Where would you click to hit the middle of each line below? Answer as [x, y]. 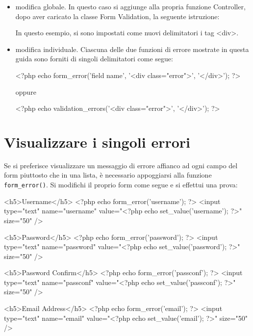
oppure [26, 91]
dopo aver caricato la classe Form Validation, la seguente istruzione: [117, 16]
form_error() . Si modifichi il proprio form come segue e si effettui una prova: [121, 185]
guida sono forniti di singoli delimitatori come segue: [94, 59]
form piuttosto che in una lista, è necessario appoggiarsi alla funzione [108, 175]
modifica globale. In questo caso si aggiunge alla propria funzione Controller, [130, 6]
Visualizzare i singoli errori [97, 142]
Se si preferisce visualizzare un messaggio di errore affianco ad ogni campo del [121, 165]
